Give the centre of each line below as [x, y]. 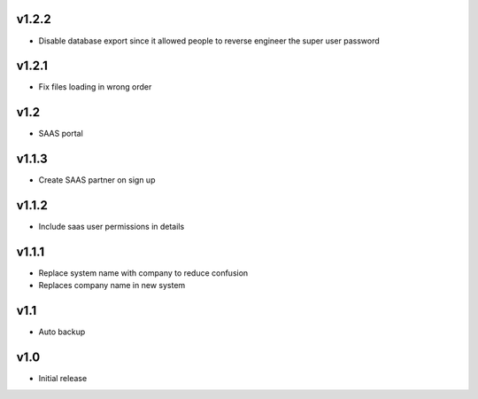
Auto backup [62, 332]
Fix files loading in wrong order [95, 87]
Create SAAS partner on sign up [97, 180]
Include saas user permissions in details [112, 227]
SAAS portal [61, 134]
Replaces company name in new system [112, 286]
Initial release [63, 379]
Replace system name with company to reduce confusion [143, 273]
